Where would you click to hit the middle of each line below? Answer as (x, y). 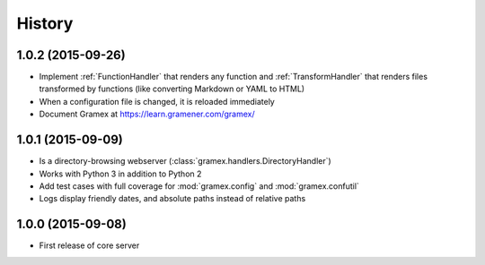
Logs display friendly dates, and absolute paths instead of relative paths (172, 199)
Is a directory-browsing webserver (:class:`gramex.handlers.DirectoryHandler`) (185, 161)
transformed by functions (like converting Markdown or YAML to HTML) (172, 89)
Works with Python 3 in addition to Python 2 (120, 174)
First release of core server (89, 245)
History (45, 23)
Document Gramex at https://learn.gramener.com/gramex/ (147, 114)
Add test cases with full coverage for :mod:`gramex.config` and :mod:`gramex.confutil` (199, 186)
